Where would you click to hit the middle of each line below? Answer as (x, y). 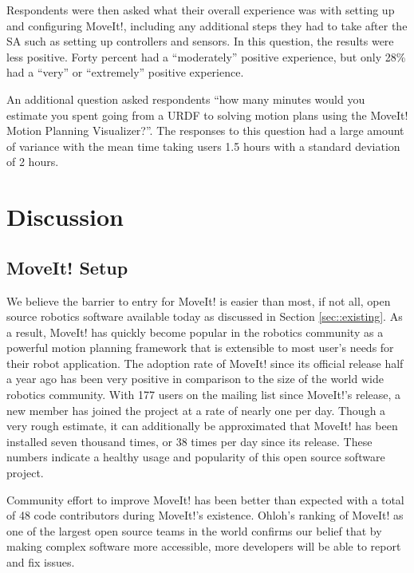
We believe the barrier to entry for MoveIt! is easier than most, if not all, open (199, 300)
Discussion (65, 217)
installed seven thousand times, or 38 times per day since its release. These (189, 441)
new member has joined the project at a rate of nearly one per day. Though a (196, 410)
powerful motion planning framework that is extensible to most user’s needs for (200, 348)
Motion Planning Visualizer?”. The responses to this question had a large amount (205, 130)
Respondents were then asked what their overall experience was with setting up (201, 10)
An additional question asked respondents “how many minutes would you (186, 99)
